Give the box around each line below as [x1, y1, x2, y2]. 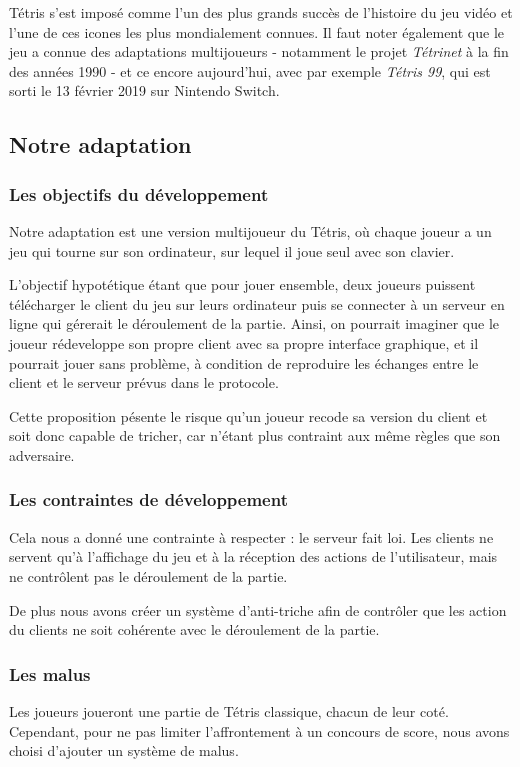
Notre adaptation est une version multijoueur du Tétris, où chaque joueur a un [9, 220, 492, 241]
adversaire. [9, 444, 75, 465]
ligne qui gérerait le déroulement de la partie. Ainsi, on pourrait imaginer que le [9, 313, 499, 334]
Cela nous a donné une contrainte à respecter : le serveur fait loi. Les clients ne [9, 526, 494, 547]
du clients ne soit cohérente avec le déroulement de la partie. [9, 619, 380, 640]
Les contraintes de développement [9, 487, 288, 512]
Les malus [9, 661, 91, 686]
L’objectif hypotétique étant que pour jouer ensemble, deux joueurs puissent [9, 274, 476, 295]
